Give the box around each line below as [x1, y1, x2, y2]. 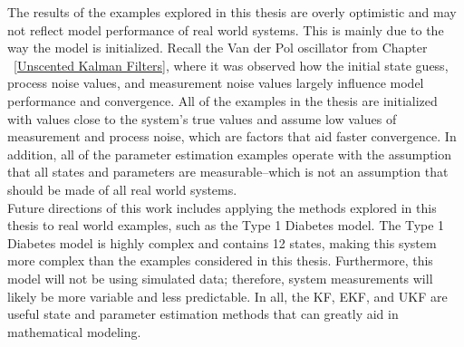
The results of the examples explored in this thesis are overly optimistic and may [7, 3, 457, 21]
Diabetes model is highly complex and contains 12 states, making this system [7, 233, 437, 252]
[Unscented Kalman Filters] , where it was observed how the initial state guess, [14, 55, 449, 74]
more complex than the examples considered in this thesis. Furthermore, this [7, 251, 433, 270]
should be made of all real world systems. [7, 179, 237, 198]
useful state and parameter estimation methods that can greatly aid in [7, 304, 399, 323]
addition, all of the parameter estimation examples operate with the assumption [7, 144, 452, 163]
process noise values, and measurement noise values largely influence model [7, 73, 424, 92]
